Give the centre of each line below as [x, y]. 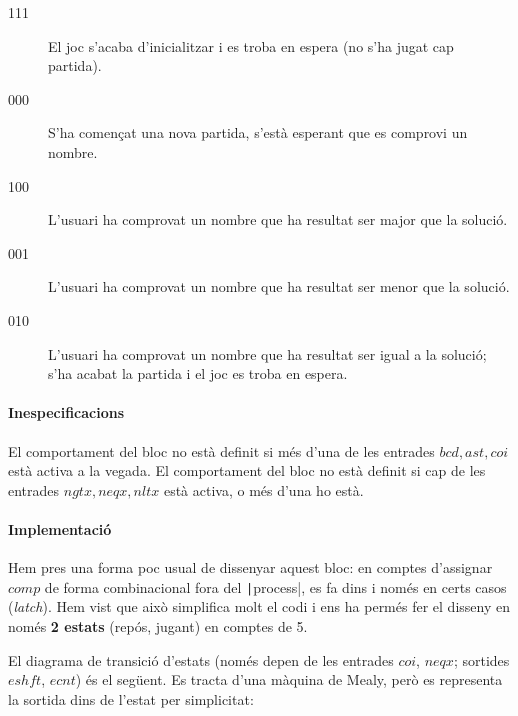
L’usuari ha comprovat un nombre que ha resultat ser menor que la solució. [279, 286]
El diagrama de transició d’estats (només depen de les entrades [201, 659]
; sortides [481, 659]
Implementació [60, 528]
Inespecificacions [66, 412]
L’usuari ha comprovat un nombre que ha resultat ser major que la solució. [278, 219]
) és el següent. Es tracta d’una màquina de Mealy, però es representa [289, 679]
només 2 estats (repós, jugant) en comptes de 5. [158, 625]
